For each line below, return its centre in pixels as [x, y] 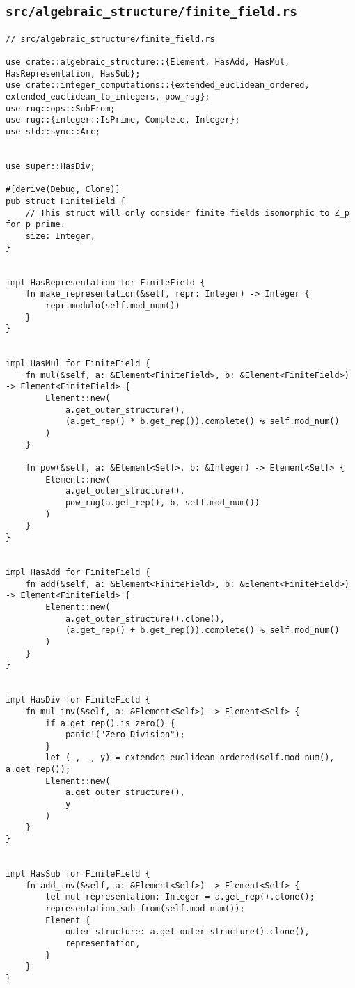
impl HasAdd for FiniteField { [78, 572]
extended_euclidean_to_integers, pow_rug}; [108, 97]
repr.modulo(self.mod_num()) [113, 305]
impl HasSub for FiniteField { [78, 874]
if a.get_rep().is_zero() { [110, 723]
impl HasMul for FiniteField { [78, 364]
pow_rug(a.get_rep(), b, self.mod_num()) [163, 503]
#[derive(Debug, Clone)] [63, 190]
